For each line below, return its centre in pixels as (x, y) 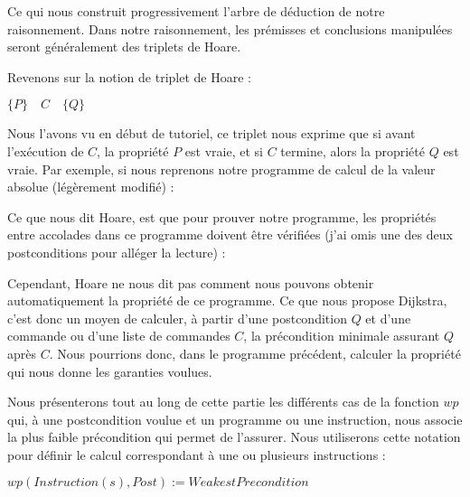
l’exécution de (46, 150)
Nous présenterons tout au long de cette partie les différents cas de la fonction (223, 402)
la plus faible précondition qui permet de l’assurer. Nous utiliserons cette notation (234, 437)
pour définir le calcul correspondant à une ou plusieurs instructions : (197, 454)
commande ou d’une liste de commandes (119, 336)
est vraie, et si (224, 150)
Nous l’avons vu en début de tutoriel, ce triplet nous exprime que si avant (211, 133)
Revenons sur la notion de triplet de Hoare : (129, 76)
